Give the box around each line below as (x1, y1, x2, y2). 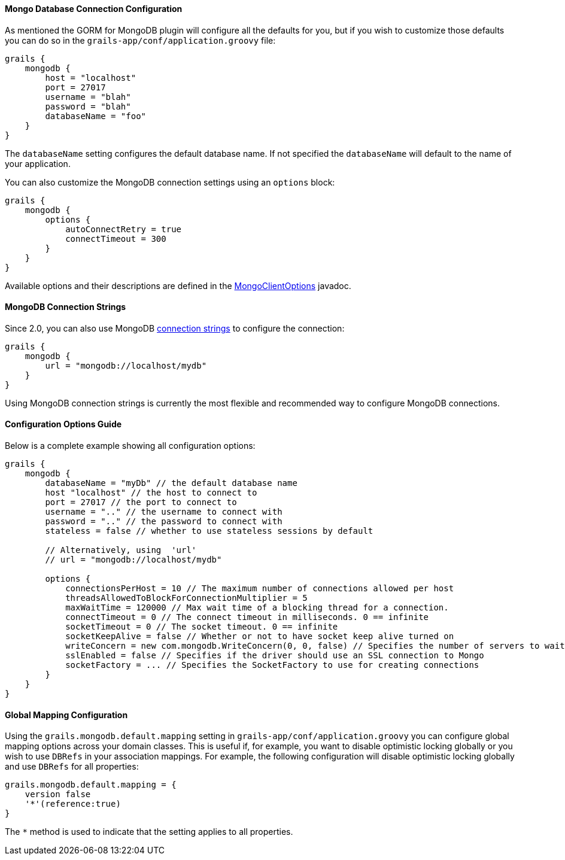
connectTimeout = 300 (65, 233, 166, 244)
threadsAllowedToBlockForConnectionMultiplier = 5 (65, 593, 308, 603)
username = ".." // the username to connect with (45, 507, 282, 517)
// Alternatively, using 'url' (45, 545, 197, 555)
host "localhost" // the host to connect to (45, 488, 257, 498)
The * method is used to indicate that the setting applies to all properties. (5, 826, 293, 837)
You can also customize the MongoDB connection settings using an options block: (5, 177, 335, 187)
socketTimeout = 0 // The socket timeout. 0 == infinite (65, 622, 338, 632)
